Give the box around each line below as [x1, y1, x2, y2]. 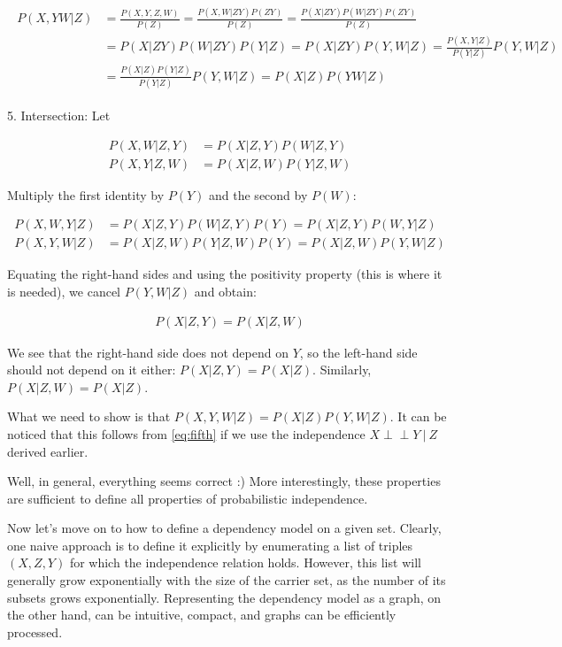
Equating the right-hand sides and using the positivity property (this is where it [7, 265, 443, 283]
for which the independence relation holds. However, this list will [69, 553, 421, 572]
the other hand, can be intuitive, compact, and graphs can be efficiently [7, 605, 396, 624]
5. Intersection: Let [7, 106, 111, 124]
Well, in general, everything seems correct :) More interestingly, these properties [7, 472, 441, 490]
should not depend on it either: [7, 360, 176, 379]
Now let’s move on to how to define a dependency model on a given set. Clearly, [7, 519, 442, 537]
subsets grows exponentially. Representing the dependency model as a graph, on [7, 588, 441, 606]
